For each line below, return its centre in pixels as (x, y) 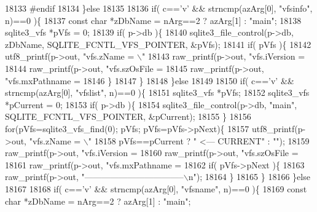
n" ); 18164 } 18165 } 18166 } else (249, 177)
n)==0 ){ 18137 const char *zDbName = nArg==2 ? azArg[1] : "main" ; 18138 (153, 20)
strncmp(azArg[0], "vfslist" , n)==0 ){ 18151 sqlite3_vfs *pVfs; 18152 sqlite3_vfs (157, 92)
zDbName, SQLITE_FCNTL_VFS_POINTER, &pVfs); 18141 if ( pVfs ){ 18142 (158, 44)
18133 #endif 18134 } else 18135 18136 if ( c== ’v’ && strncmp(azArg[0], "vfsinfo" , (159, 8)
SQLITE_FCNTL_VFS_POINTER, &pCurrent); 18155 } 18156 (128, 116)
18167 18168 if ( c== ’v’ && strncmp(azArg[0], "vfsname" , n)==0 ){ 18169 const (156, 188)
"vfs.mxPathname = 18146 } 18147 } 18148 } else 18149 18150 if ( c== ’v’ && (150, 80)
